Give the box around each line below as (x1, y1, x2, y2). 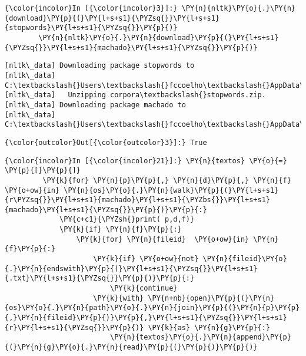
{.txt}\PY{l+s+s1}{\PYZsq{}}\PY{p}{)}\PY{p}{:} (5, 274, 195, 283)
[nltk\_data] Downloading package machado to (5, 100, 186, 109)
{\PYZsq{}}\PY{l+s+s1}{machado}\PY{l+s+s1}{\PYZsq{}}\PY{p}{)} (5, 43, 258, 52)
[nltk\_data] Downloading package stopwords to (5, 61, 195, 70)
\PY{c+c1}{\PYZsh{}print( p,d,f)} (59, 215, 195, 224)
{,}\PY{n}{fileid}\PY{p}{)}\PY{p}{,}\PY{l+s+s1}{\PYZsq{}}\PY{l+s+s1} (5, 314, 287, 322)
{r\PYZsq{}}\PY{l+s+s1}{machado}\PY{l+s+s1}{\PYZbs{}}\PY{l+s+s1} (5, 196, 271, 205)
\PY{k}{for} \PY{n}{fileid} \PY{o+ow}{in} (76, 235, 250, 243)
